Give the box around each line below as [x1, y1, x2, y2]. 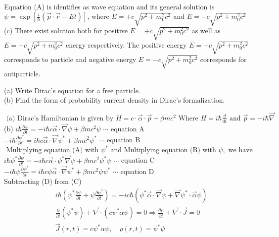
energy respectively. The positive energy [66, 40, 187, 50]
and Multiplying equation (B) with [110, 147, 216, 154]
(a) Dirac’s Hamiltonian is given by [6, 115, 114, 122]
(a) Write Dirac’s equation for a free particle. [4, 85, 140, 95]
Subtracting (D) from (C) [4, 176, 82, 186]
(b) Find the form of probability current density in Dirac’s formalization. [4, 95, 225, 105]
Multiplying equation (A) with [6, 147, 99, 154]
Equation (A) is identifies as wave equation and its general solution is [4, 1, 215, 11]
